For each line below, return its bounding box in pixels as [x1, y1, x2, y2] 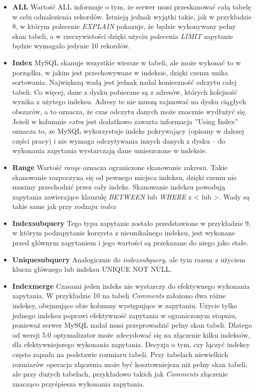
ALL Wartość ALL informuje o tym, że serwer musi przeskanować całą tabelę [12, 1, 251, 11]
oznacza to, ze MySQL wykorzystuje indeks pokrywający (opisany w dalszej [12, 126, 244, 136]
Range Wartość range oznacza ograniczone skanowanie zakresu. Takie [12, 162, 228, 172]
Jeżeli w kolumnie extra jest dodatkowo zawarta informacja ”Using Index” [12, 116, 239, 126]
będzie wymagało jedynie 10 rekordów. [12, 40, 130, 51]
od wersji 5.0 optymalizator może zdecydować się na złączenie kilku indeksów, [12, 329, 251, 340]
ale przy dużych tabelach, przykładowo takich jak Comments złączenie [12, 369, 228, 379]
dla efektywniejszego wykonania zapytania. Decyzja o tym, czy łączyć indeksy [12, 339, 250, 350]
